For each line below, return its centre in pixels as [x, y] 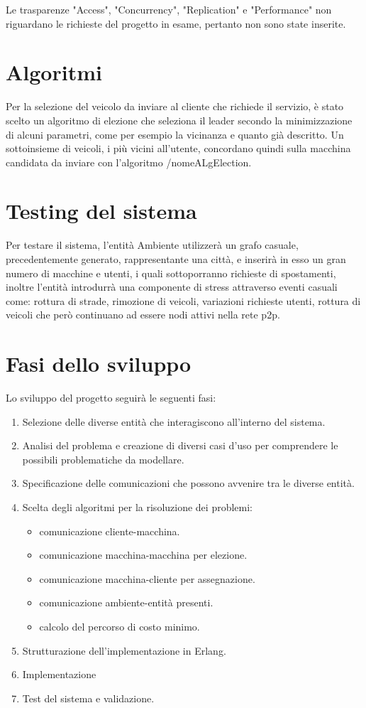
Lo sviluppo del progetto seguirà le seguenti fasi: [111, 398]
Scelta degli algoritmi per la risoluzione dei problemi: [137, 507]
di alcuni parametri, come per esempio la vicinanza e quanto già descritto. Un [175, 134]
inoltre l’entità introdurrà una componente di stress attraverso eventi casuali [172, 287]
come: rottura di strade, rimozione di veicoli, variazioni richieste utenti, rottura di [183, 300]
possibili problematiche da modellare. [103, 459]
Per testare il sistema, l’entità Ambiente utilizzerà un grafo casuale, [152, 245]
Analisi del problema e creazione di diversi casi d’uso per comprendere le [180, 445]
